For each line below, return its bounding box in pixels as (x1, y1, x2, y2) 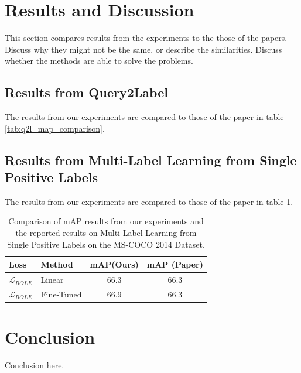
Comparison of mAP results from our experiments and (8, 215, 204, 227)
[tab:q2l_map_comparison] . (5, 122, 105, 134)
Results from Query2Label (5, 83, 168, 101)
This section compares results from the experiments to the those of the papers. (5, 32, 288, 44)
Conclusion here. (5, 359, 64, 371)
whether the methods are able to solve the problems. (5, 54, 193, 67)
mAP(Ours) (90, 258, 139, 271)
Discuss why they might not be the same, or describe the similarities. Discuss (5, 43, 282, 55)
